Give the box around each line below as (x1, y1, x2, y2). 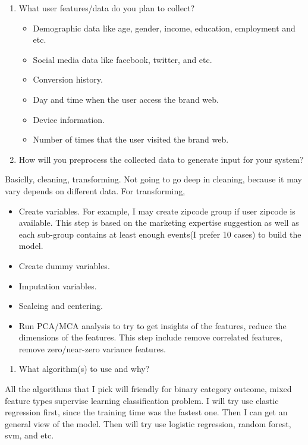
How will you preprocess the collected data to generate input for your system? (18, 153, 304, 165)
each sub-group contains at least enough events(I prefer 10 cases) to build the (18, 228, 301, 240)
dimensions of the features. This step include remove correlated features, (18, 331, 282, 343)
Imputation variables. (18, 279, 97, 292)
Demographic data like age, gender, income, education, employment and (33, 21, 296, 34)
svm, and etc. (5, 429, 54, 441)
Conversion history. (33, 73, 103, 86)
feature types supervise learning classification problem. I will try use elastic (5, 394, 279, 406)
